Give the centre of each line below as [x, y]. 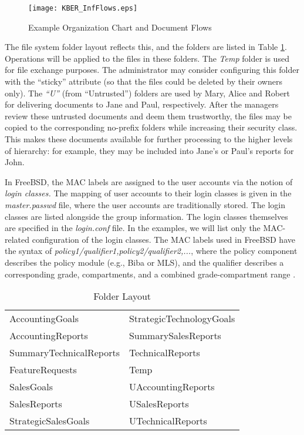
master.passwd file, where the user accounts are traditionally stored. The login [145, 204]
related [17, 239]
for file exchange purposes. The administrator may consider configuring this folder [152, 70]
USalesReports [159, 404]
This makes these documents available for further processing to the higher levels [149, 139]
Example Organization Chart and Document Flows [120, 27]
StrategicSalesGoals [50, 421]
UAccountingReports [172, 387]
